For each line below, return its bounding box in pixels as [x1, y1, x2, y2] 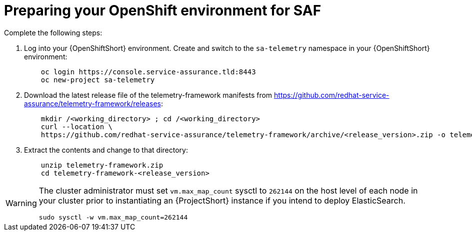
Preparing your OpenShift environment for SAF [4, 2, 321, 19]
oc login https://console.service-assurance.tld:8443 [40, 67, 256, 76]
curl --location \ [40, 122, 113, 131]
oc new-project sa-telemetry [40, 75, 155, 84]
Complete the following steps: [4, 28, 102, 37]
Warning [5, 198, 37, 209]
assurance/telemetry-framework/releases [24, 99, 161, 108]
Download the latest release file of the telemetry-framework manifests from [24, 90, 272, 99]
